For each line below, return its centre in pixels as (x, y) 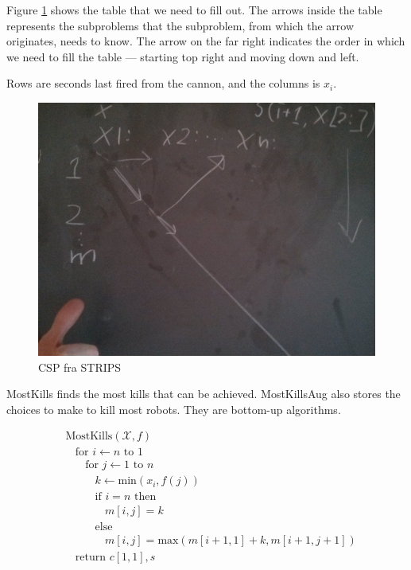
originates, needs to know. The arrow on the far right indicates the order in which (206, 41)
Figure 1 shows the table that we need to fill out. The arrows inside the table (194, 10)
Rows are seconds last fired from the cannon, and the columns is (163, 83)
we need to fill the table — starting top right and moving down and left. (183, 56)
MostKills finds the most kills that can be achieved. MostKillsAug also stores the (204, 394)
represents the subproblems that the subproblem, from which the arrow (180, 25)
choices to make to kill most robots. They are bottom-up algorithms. (174, 409)
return (90, 557)
